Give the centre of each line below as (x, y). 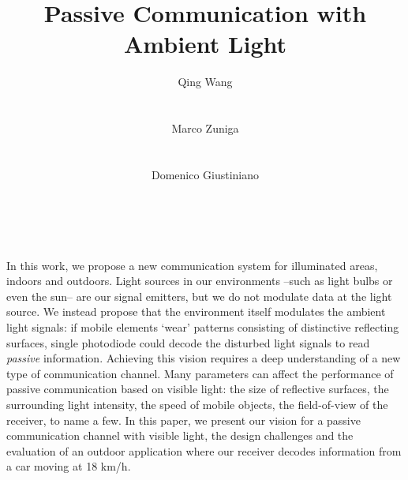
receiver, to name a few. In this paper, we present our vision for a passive (183, 420)
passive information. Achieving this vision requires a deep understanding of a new (204, 358)
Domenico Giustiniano (205, 174)
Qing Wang (205, 82)
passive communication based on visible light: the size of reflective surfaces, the (198, 389)
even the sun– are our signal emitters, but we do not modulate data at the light (199, 296)
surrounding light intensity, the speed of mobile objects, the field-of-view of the (197, 404)
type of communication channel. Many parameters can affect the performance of (200, 373)
